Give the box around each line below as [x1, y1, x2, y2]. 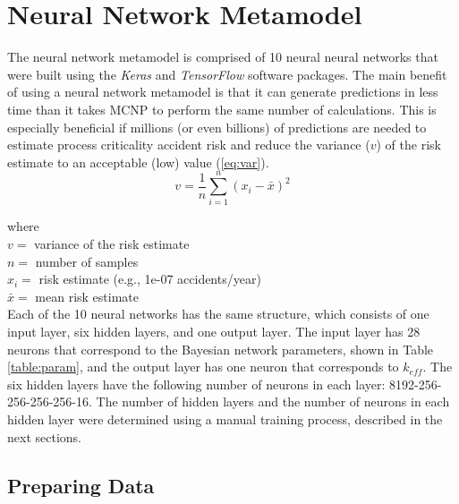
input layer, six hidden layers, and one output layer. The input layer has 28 [7, 321, 421, 340]
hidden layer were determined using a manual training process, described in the [7, 409, 443, 428]
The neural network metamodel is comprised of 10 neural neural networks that [7, 47, 438, 66]
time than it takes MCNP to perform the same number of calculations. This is [7, 99, 437, 118]
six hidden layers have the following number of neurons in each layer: [7, 374, 386, 393]
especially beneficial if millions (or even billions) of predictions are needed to [7, 117, 427, 136]
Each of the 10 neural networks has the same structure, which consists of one [7, 304, 429, 323]
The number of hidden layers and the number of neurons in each [96, 392, 450, 411]
